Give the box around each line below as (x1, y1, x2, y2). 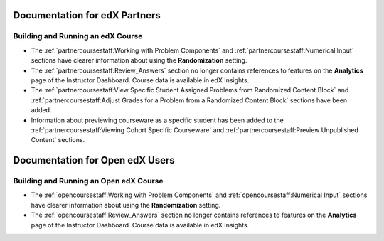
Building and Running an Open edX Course (13, 176, 164, 186)
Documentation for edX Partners (13, 9, 161, 21)
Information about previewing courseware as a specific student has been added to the (31, 116, 284, 124)
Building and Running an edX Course (13, 31, 143, 41)
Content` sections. (31, 136, 85, 144)
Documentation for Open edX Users (13, 154, 175, 166)
